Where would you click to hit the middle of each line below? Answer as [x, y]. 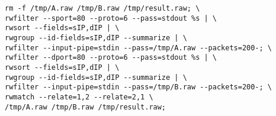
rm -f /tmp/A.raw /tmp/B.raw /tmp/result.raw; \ [102, 8]
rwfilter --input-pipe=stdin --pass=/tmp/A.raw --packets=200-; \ [139, 48]
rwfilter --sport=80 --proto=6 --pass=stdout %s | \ [111, 18]
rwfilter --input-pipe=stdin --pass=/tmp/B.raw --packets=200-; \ [139, 87]
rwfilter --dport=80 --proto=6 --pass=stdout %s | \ [111, 58]
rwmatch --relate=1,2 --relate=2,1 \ [79, 97]
